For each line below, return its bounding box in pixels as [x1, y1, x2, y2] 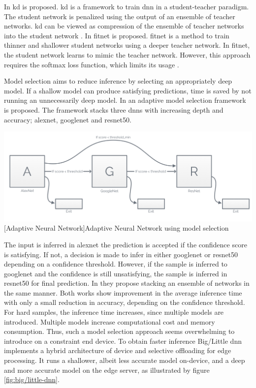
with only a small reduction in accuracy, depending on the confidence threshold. [4, 297, 245, 307]
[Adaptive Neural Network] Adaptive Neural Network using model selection [4, 223, 229, 233]
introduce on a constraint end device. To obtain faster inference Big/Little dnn [4, 335, 242, 346]
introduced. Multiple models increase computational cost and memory [4, 316, 215, 327]
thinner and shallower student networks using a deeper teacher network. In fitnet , [4, 40, 250, 50]
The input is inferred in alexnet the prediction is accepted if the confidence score [4, 239, 247, 249]
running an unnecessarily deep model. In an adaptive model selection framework [4, 95, 246, 105]
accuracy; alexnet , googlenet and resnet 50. [4, 114, 131, 124]
